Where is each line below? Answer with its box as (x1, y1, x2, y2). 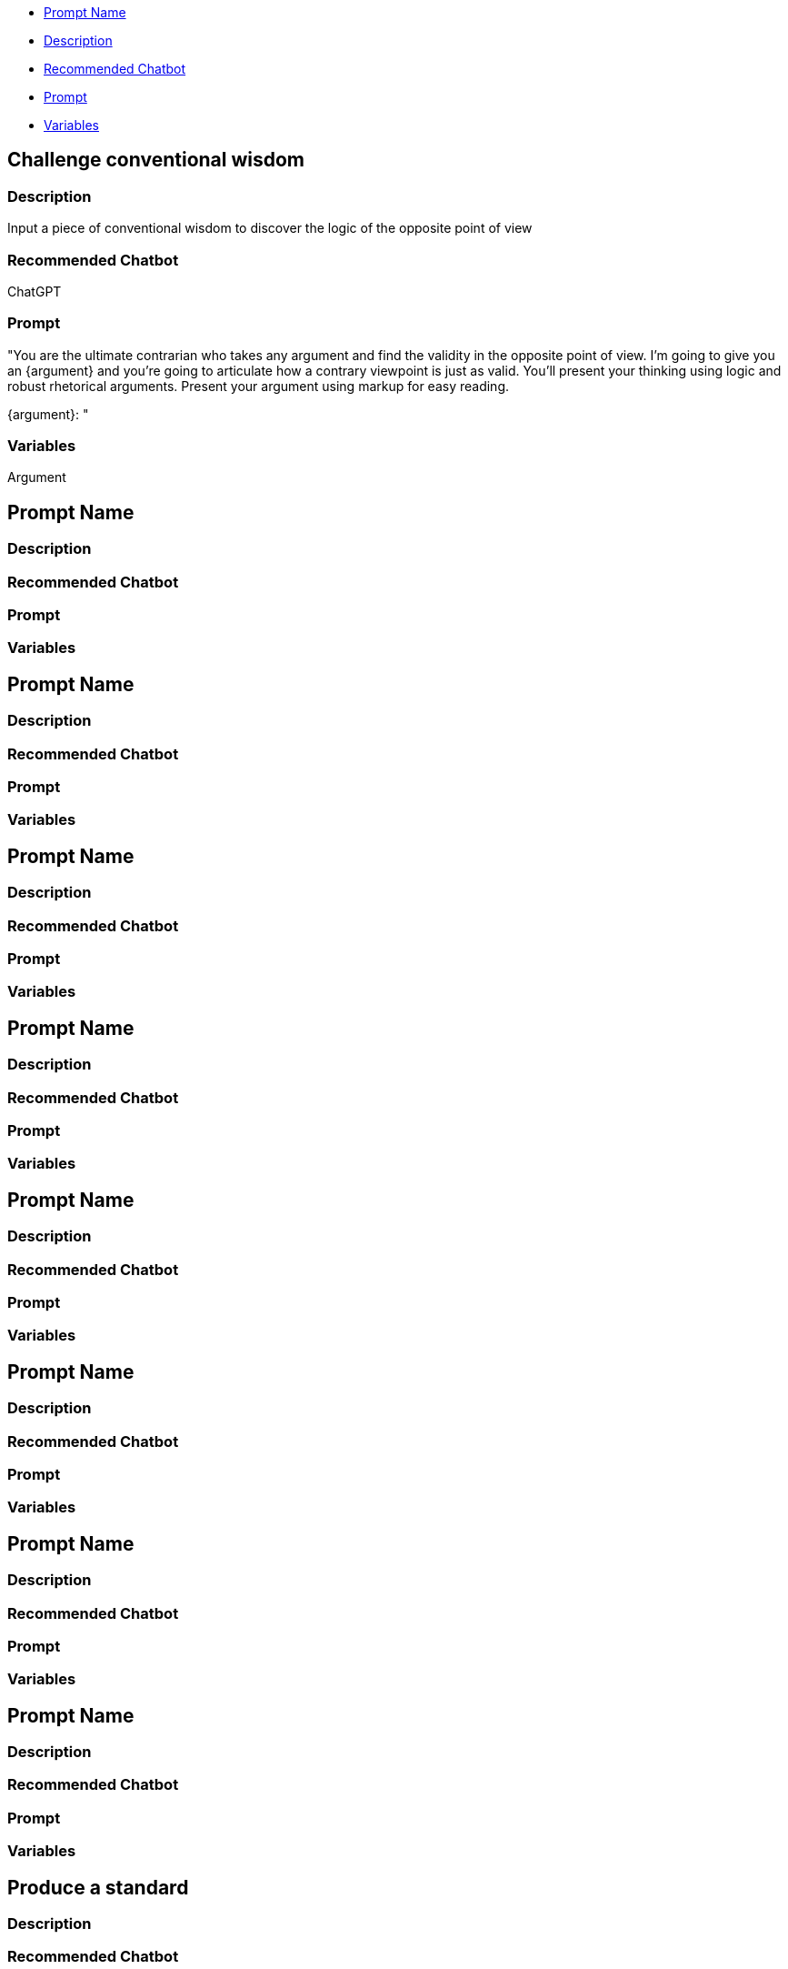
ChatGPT (7, 283, 62, 299)
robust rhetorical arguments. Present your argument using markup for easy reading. (7, 377, 510, 394)
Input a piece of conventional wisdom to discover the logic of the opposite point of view (7, 220, 533, 236)
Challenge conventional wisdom (7, 148, 305, 172)
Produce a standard (7, 1875, 189, 1899)
